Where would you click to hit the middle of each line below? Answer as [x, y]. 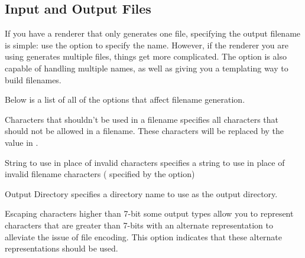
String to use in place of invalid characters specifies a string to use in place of [145, 162]
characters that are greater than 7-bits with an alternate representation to [139, 225]
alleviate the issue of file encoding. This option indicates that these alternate [144, 236]
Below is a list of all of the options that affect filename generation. [125, 99]
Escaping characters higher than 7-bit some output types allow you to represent [149, 213]
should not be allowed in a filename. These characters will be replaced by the [145, 131]
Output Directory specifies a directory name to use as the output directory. [141, 193]
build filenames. [33, 79]
